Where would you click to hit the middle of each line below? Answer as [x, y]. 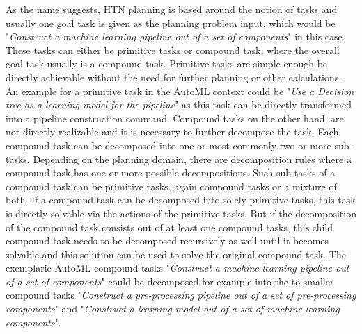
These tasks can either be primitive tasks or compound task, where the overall [173, 50]
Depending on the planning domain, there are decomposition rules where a [192, 159]
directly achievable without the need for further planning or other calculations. [174, 77]
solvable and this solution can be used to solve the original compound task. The [176, 254]
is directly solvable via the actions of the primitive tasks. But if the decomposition [181, 213]
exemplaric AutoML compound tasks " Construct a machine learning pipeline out [178, 268]
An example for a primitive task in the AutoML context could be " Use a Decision [180, 91]
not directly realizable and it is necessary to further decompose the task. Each [172, 132]
